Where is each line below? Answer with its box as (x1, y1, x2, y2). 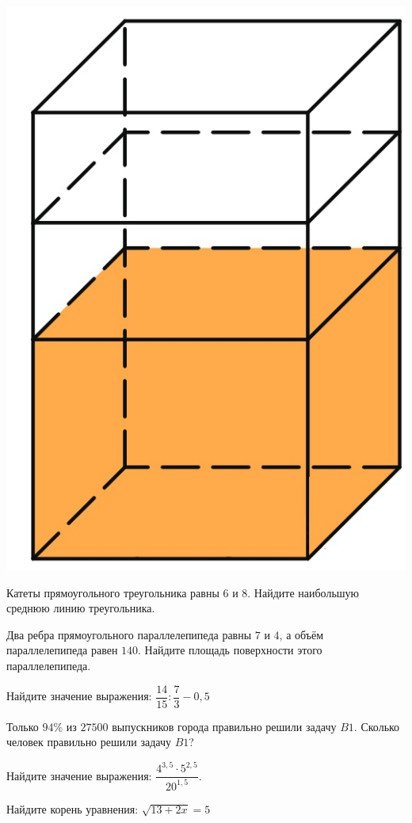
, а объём (279, 626, 324, 642)
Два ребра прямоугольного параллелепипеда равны (6, 626, 252, 642)
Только (6, 718, 39, 734)
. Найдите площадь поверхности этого (138, 642, 322, 658)
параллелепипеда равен (6, 642, 118, 658)
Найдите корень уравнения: (6, 800, 139, 817)
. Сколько (353, 718, 400, 734)
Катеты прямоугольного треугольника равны (6, 584, 219, 600)
